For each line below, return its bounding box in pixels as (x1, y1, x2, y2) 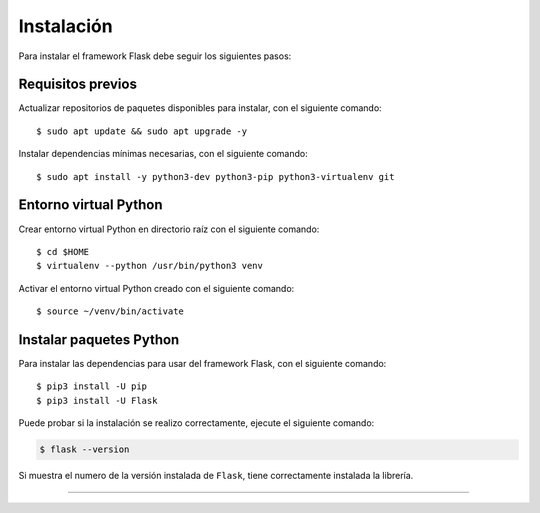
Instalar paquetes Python (18, 331, 180, 348)
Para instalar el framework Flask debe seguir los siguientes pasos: (18, 50, 292, 62)
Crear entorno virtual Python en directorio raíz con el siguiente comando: (18, 223, 320, 235)
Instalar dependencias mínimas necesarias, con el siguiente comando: (18, 148, 309, 160)
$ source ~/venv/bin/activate (36, 306, 185, 317)
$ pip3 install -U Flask (36, 395, 158, 406)
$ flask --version (39, 444, 130, 455)
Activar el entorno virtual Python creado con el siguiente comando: (18, 282, 295, 294)
